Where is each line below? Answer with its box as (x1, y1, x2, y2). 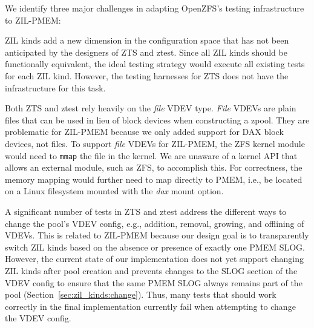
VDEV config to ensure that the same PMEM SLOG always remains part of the (5, 276, 303, 289)
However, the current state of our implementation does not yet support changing (5, 252, 304, 265)
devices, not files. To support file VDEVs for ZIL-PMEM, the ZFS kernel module (5, 137, 305, 149)
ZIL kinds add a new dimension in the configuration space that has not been (5, 34, 289, 47)
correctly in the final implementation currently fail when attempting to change (5, 300, 296, 312)
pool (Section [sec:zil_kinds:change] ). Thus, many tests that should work (5, 288, 276, 301)
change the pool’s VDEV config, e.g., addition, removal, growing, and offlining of (5, 217, 304, 229)
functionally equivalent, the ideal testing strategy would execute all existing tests (5, 57, 305, 70)
